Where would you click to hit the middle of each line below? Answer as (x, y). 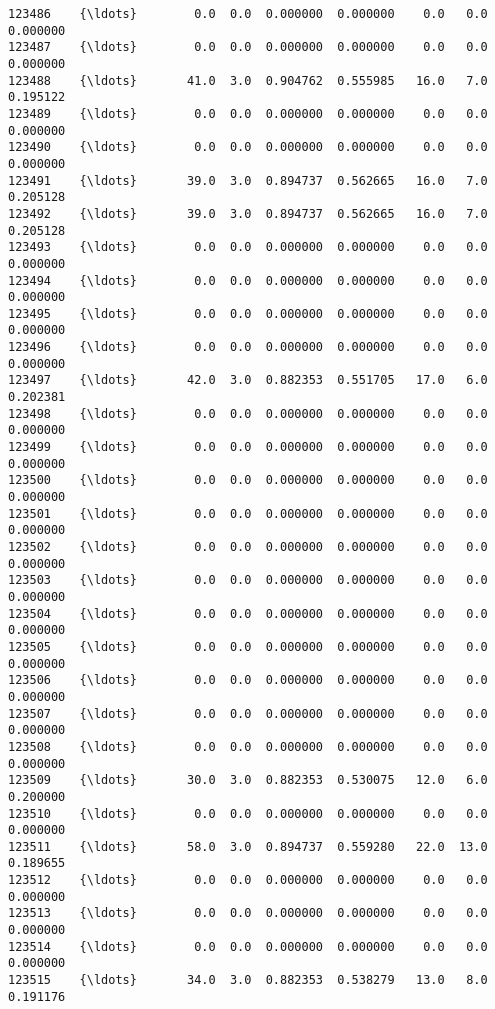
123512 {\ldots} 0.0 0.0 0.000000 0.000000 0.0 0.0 (248, 880)
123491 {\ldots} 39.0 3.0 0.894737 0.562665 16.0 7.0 (248, 180)
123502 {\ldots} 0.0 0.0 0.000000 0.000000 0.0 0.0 (248, 547)
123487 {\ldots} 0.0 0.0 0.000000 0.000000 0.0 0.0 (248, 47)
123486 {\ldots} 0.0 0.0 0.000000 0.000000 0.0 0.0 (248, 14)
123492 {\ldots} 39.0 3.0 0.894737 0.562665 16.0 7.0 (248, 213)
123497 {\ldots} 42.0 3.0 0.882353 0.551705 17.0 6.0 (248, 380)
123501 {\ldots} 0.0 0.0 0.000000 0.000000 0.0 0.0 (248, 513)
